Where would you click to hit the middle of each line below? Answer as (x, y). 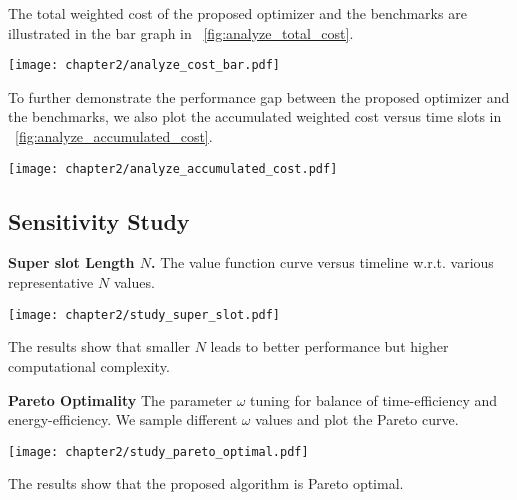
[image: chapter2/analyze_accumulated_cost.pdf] (173, 168)
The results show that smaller (99, 346)
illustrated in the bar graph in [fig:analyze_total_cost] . (181, 32)
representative (51, 282)
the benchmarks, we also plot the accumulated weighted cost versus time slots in (255, 116)
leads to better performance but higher (329, 346)
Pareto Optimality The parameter (120, 399)
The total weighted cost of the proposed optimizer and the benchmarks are (237, 13)
